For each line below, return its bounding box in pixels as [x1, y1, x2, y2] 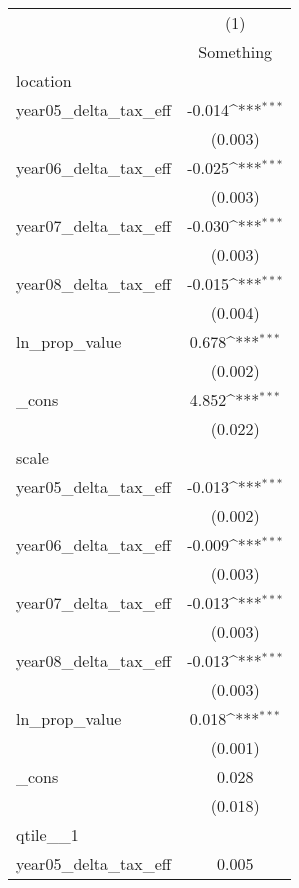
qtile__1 [16, 823, 79, 846]
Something [198, 40, 273, 63]
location [16, 69, 72, 92]
